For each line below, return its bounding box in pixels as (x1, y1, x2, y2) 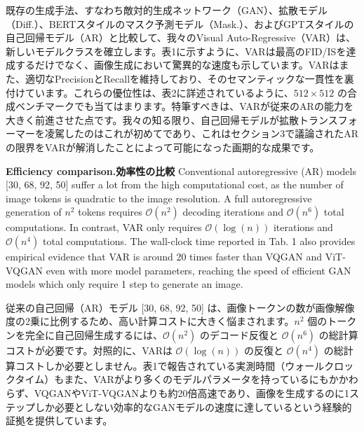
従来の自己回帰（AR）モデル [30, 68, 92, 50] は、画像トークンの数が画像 (6, 300, 335, 314)
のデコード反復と (200, 327, 279, 342)
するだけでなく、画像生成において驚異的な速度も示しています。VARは (15, 57, 339, 72)
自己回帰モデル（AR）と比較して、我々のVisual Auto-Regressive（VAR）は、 (6, 30, 356, 45)
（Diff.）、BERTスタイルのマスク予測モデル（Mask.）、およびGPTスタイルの (6, 16, 354, 31)
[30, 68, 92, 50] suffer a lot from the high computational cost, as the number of (6, 177, 344, 192)
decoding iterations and (182, 204, 284, 219)
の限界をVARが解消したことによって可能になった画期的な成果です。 (6, 139, 320, 154)
